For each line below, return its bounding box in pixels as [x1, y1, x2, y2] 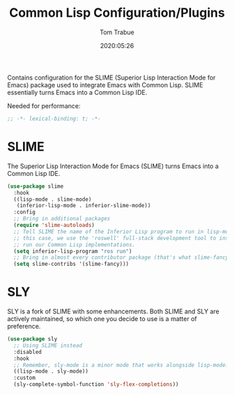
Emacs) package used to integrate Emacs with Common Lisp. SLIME [7, 80, 203, 89]
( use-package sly [7, 336, 58, 343]
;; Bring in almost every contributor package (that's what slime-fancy [13, 254, 229, 261]
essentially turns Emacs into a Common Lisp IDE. [7, 88, 148, 96]
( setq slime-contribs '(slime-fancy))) [13, 260, 130, 268]
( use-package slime [7, 183, 64, 190]
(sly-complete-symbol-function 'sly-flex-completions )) [13, 381, 179, 388]
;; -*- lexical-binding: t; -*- [7, 115, 101, 122]
